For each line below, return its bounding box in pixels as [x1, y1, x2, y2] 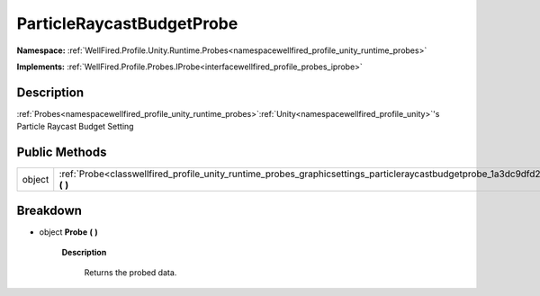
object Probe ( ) [39, 226, 98, 238]
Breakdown [16, 202, 83, 218]
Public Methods [16, 145, 107, 160]
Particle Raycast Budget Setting [16, 121, 134, 132]
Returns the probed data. [84, 267, 177, 278]
